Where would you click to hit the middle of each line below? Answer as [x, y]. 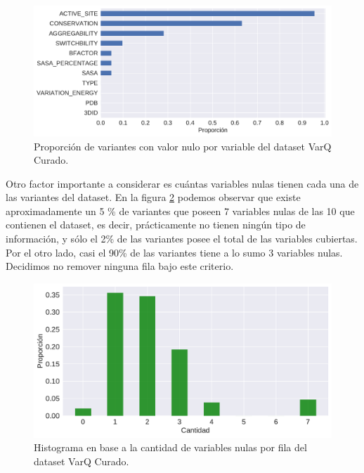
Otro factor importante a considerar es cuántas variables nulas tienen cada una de [182, 183]
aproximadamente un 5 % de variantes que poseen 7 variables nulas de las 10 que [180, 210]
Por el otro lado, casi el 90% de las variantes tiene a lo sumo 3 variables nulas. [174, 252]
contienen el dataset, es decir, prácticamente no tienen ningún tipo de [156, 225]
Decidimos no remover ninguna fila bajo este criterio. [120, 266]
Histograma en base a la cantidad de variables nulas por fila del [170, 447]
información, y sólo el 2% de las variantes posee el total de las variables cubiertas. [182, 239]
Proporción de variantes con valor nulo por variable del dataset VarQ [183, 146]
